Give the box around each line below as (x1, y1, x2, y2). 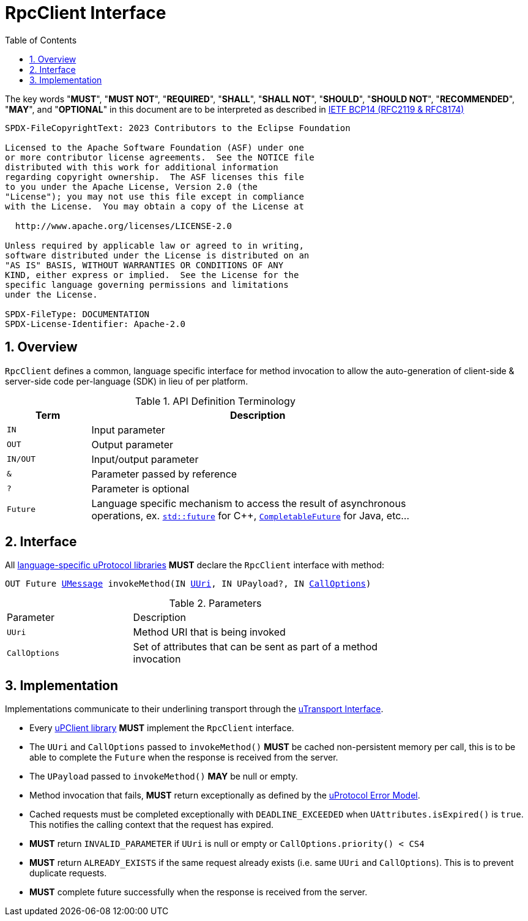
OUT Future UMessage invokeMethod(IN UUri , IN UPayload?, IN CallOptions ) (5, 579, 371, 589)
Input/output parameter (91, 453, 199, 465)
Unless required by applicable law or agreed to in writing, (5, 240, 304, 250)
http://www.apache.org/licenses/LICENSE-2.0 (15, 220, 232, 231)
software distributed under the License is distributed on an (5, 250, 310, 260)
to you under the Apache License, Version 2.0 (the (5, 181, 258, 192)
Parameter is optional (91, 482, 190, 495)
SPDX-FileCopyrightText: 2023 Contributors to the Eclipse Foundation (5, 122, 351, 133)
